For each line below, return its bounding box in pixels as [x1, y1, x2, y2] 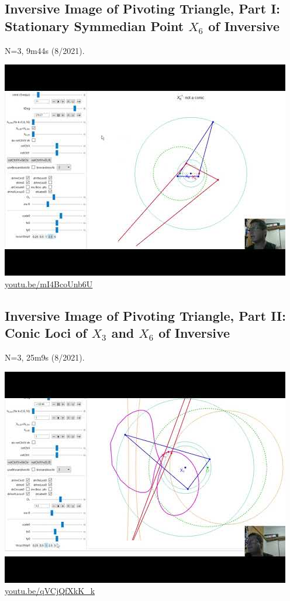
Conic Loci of [5, 324, 87, 342]
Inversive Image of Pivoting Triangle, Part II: [5, 306, 286, 324]
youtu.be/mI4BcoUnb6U [5, 277, 93, 290]
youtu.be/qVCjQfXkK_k [5, 585, 95, 597]
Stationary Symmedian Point [5, 16, 184, 35]
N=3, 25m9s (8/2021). [5, 351, 85, 363]
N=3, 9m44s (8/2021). [5, 44, 85, 56]
